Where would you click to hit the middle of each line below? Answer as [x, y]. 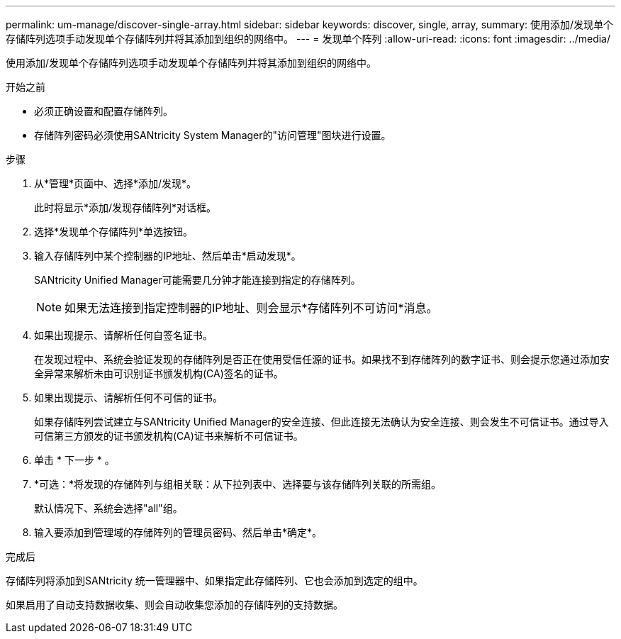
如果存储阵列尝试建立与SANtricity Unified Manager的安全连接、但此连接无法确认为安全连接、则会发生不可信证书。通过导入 [321, 422]
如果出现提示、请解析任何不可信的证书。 [128, 398]
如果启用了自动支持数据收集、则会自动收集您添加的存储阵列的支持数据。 [174, 605]
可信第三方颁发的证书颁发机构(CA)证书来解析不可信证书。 [169, 436]
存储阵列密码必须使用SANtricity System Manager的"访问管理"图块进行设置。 [213, 135]
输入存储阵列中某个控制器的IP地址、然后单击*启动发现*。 [168, 256]
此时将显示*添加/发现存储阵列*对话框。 [125, 207]
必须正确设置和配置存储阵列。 [103, 111]
